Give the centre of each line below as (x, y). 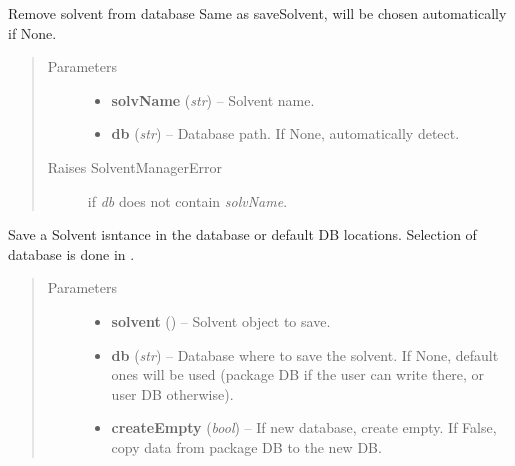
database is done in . (71, 253)
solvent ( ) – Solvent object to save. (221, 320)
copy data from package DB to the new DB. (246, 446)
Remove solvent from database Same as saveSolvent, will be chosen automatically (257, 13)
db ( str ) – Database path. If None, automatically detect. (285, 133)
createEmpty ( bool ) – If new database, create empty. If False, (304, 427)
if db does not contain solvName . (187, 200)
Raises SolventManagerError (134, 166)
